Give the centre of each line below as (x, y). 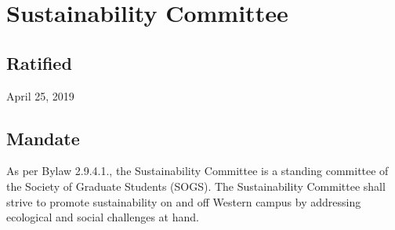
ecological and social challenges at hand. (103, 217)
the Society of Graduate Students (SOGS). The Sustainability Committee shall (196, 186)
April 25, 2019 (40, 95)
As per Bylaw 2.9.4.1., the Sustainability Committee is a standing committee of (197, 171)
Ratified (39, 62)
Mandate (43, 138)
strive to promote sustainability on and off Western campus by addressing (184, 201)
